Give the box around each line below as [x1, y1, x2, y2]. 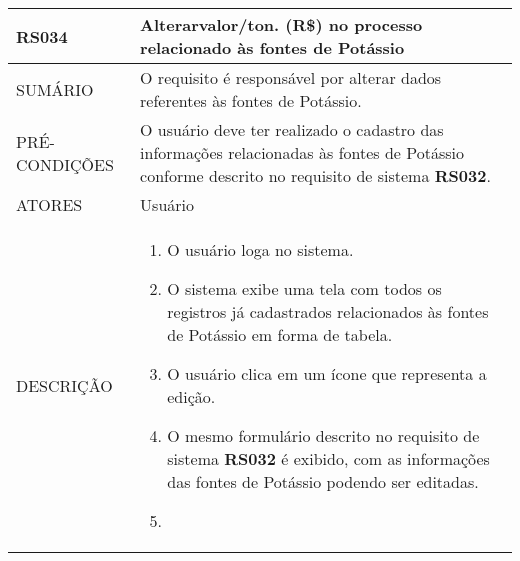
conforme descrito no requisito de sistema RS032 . [140, 164, 491, 187]
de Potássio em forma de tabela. [167, 323, 393, 346]
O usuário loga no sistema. [167, 238, 354, 261]
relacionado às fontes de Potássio [140, 36, 405, 59]
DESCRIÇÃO [16, 373, 113, 397]
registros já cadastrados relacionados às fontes [167, 300, 489, 323]
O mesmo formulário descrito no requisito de [167, 424, 480, 447]
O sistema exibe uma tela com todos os [167, 277, 442, 300]
